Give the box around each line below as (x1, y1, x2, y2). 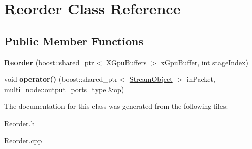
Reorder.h (4, 117, 35, 128)
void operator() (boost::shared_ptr (4, 74, 118, 84)
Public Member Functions (4, 33, 143, 48)
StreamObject (129, 74, 173, 84)
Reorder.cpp (4, 135, 42, 145)
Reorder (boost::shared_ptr (4, 56, 94, 67)
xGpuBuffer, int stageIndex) (161, 56, 248, 67)
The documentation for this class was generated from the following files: (4, 101, 228, 111)
